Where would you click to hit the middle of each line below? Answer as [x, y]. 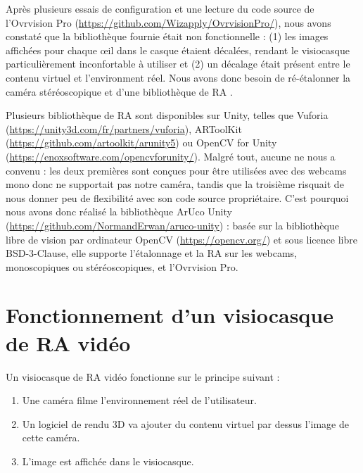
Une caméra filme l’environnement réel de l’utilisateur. [139, 400]
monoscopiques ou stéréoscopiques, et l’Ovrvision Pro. [122, 266]
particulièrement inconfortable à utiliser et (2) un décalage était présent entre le [178, 64]
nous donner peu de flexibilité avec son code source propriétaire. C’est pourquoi [177, 197]
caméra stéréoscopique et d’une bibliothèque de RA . [119, 91]
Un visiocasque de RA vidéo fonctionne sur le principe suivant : [143, 376]
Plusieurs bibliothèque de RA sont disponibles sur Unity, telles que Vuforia [167, 115]
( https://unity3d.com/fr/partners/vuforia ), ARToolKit [124, 128]
